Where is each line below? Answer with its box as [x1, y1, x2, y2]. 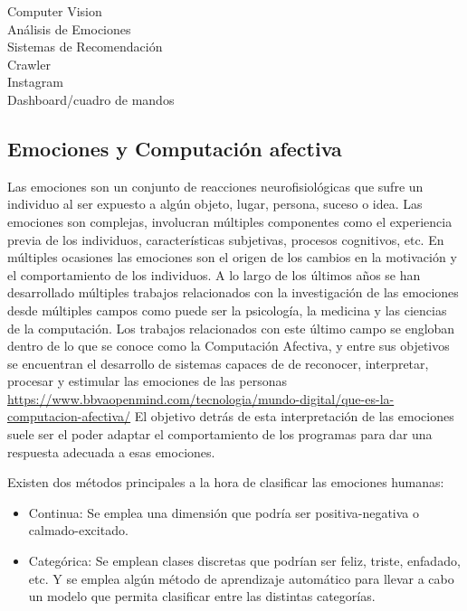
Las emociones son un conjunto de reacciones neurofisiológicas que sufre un [7, 176, 424, 195]
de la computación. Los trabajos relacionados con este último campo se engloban [7, 318, 455, 337]
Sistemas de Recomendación [7, 37, 163, 56]
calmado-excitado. [28, 521, 129, 540]
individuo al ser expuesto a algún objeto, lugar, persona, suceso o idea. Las [7, 194, 423, 213]
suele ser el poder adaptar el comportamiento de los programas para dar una [7, 425, 433, 444]
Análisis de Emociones [7, 19, 131, 38]
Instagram [7, 72, 63, 91]
